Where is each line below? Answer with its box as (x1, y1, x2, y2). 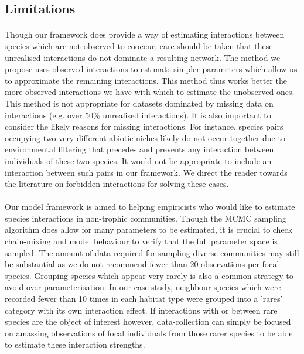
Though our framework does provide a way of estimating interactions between (5, 28, 285, 40)
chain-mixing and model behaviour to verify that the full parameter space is (5, 235, 278, 247)
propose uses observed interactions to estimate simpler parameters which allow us (5, 63, 298, 75)
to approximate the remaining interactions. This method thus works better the (5, 74, 287, 86)
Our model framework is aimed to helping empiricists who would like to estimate (5, 200, 295, 213)
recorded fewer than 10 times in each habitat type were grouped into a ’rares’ (5, 292, 283, 305)
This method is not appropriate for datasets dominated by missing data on (5, 97, 274, 109)
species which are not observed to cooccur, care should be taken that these (5, 39, 273, 52)
